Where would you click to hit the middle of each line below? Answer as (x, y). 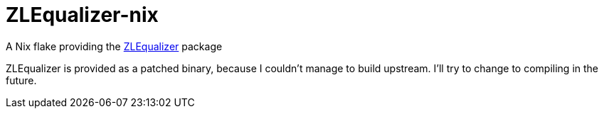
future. (21, 80)
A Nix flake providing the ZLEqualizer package (114, 46)
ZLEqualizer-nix (82, 15)
